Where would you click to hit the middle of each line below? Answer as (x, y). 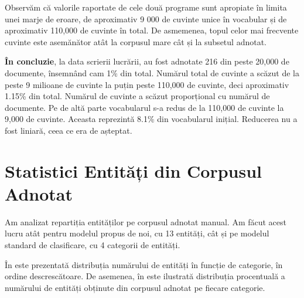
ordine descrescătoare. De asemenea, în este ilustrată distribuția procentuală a (145, 276)
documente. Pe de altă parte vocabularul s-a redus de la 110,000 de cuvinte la (144, 107)
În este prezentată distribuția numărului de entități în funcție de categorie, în (144, 264)
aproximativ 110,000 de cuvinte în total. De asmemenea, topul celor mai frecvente (152, 30)
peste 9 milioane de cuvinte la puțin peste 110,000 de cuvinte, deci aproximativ (147, 84)
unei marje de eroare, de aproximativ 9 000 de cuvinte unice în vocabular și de (146, 18)
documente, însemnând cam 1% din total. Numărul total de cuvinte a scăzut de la (152, 72)
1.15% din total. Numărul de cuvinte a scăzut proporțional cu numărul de (137, 96)
